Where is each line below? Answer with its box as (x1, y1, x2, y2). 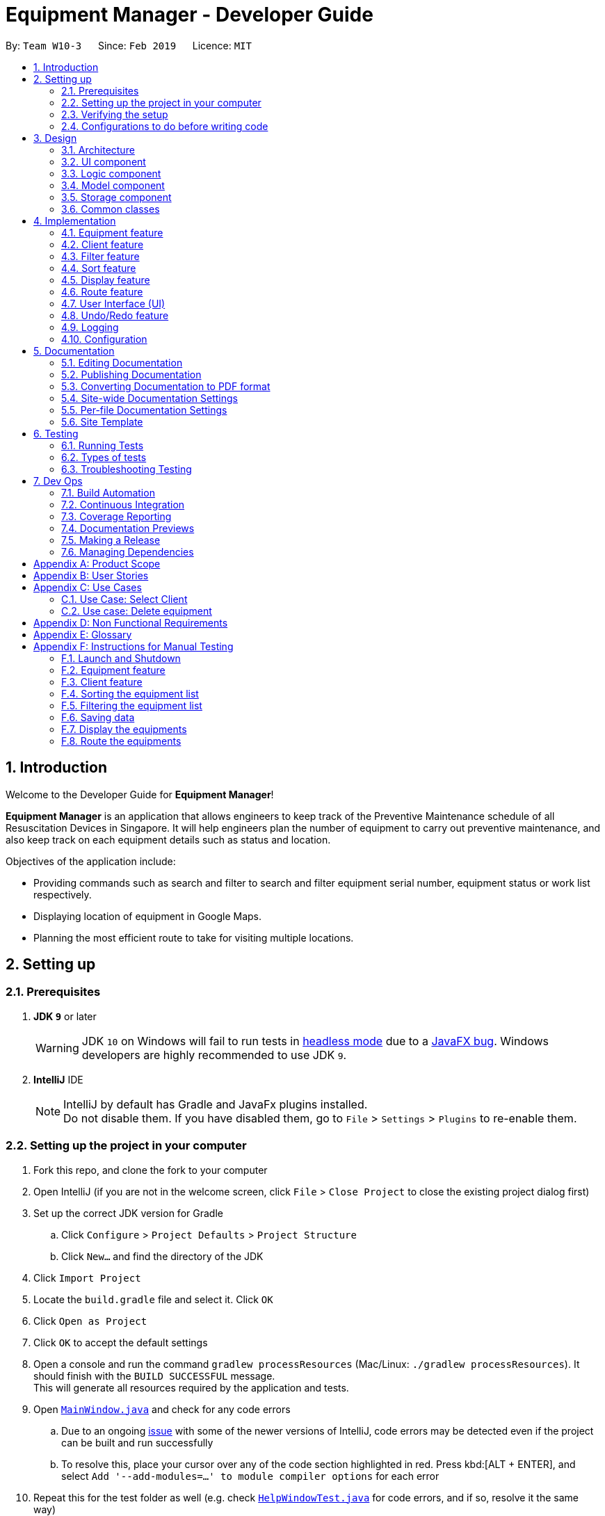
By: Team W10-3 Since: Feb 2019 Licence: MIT (6, 39, 252, 51)
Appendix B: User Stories (33, 569, 149, 581)
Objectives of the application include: (6, 855, 176, 867)
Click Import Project (33, 1271, 141, 1284)
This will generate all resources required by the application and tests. (33, 1381, 349, 1394)
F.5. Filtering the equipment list (61, 699, 202, 711)
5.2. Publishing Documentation (61, 368, 202, 380)
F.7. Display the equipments (61, 723, 187, 735)
